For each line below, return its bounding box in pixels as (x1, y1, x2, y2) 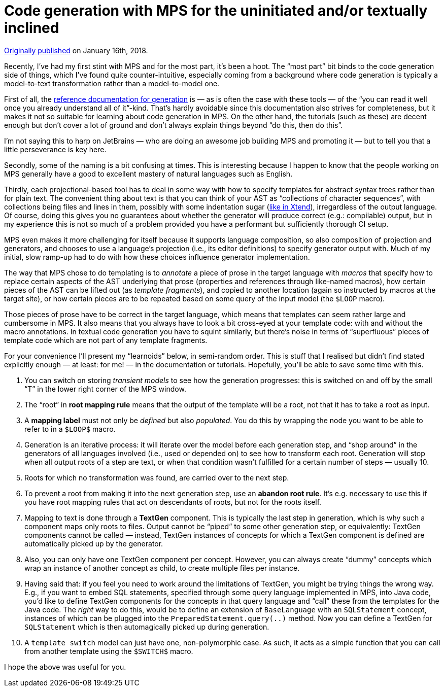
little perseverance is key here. (4, 145, 107, 154)
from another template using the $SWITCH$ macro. (24, 646, 193, 655)
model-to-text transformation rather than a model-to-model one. (4, 79, 220, 88)
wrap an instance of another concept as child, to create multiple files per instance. (24, 563, 300, 572)
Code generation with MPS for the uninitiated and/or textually (4, 2, 428, 19)
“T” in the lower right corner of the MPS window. (24, 384, 186, 393)
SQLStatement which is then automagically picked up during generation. (24, 622, 269, 631)
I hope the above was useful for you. (4, 662, 126, 671)
